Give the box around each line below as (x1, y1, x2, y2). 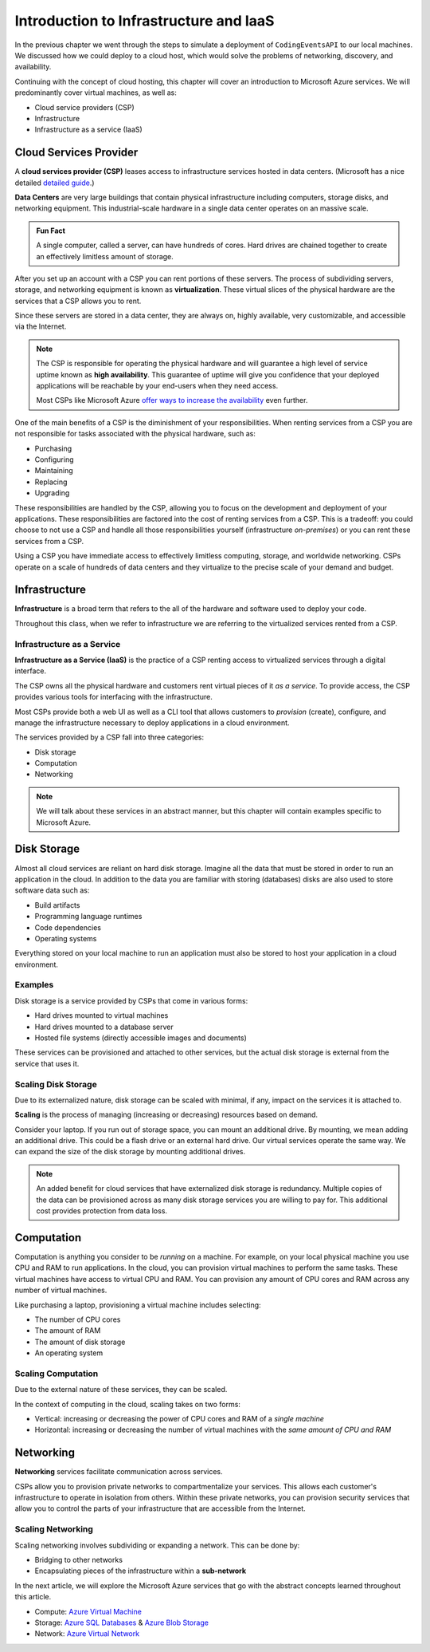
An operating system (34, 1348, 104, 1358)
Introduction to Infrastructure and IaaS (14, 12, 275, 30)
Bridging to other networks (34, 1555, 123, 1564)
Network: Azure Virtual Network (34, 1629, 139, 1638)
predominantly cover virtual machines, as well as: (14, 88, 177, 97)
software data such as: (14, 885, 90, 895)
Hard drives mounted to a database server (34, 1022, 174, 1031)
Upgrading (34, 488, 70, 498)
